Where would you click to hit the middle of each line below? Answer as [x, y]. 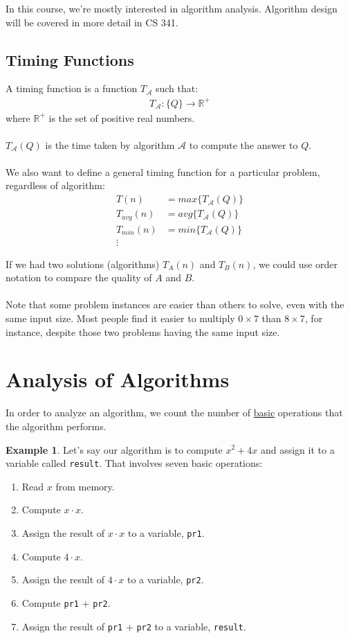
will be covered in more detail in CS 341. [92, 22]
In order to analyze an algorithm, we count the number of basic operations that [174, 413]
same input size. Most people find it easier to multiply [120, 318]
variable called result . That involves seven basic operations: [134, 463]
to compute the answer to [243, 144]
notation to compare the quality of [79, 277]
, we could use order [295, 264]
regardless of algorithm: [55, 185]
